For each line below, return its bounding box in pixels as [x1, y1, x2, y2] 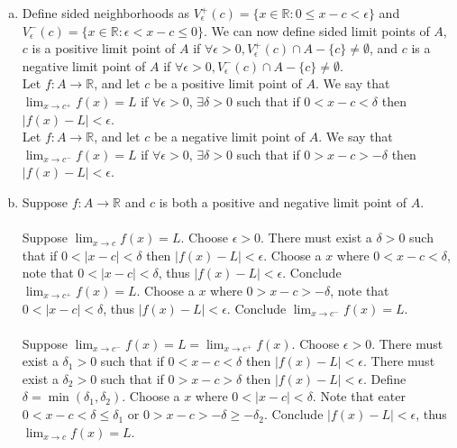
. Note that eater [312, 387, 406, 406]
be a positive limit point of [153, 74, 302, 93]
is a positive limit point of [32, 39, 176, 58]
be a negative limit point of [153, 127, 306, 146]
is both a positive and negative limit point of [159, 192, 407, 211]
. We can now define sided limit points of [204, 21, 430, 40]
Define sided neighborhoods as [22, 4, 190, 22]
